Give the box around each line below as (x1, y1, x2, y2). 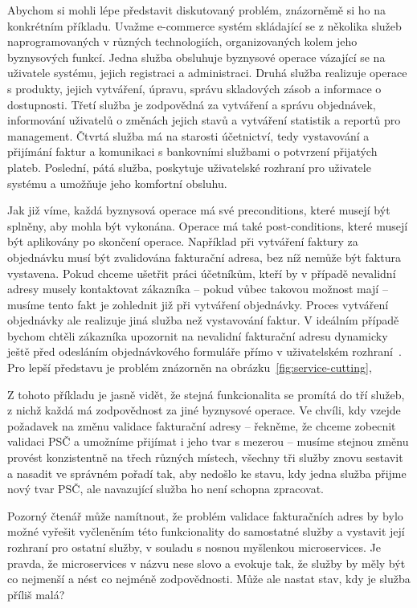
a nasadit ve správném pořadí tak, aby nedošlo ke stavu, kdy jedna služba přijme (7, 464, 407, 481)
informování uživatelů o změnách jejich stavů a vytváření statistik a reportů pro (7, 112, 401, 129)
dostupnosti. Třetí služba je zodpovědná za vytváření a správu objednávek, (7, 96, 376, 112)
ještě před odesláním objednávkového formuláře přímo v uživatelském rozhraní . (7, 343, 402, 360)
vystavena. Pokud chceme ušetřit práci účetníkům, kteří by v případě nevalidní (7, 264, 396, 281)
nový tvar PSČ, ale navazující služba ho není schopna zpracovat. (7, 480, 324, 497)
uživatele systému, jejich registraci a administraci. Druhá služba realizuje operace (7, 64, 407, 81)
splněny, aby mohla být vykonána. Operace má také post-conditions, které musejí (7, 217, 408, 234)
